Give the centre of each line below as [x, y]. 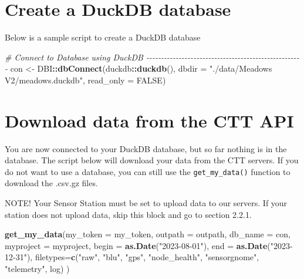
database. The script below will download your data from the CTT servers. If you [152, 160]
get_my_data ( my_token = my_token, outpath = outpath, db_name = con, [148, 234]
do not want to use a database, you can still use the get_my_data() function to [148, 171]
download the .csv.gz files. [51, 183]
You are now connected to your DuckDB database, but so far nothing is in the [146, 148]
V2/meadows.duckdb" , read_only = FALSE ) [85, 80]
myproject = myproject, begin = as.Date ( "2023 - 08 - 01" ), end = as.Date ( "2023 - [149, 245]
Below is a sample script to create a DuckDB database [103, 37]
